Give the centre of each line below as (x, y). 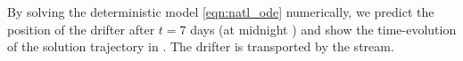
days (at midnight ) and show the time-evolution (323, 29)
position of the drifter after (81, 29)
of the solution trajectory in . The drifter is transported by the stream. (201, 46)
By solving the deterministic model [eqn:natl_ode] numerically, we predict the (221, 11)
